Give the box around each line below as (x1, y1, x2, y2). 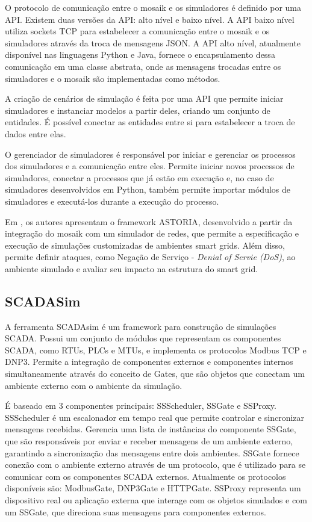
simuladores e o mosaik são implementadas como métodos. (5, 72, 220, 84)
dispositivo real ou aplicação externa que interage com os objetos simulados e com (5, 493, 307, 506)
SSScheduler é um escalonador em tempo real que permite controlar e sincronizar (5, 411, 305, 423)
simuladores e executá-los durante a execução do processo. (5, 194, 219, 207)
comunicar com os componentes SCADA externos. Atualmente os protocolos (5, 470, 286, 482)
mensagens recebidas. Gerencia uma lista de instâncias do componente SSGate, (5, 423, 296, 435)
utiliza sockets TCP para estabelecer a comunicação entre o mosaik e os (5, 25, 270, 37)
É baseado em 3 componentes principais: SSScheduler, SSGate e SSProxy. (5, 399, 276, 412)
